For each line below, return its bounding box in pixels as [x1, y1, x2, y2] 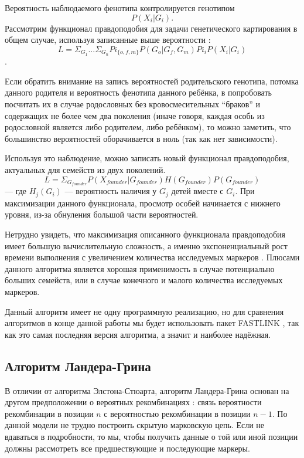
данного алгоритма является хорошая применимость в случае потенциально [5, 262, 275, 274]
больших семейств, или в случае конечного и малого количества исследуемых [5, 274, 283, 286]
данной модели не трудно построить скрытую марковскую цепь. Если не [5, 419, 265, 431]
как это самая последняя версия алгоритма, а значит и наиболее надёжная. [5, 328, 271, 340]
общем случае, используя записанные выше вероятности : [5, 33, 211, 46]
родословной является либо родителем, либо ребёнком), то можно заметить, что [5, 121, 291, 133]
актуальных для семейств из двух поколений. [5, 163, 166, 175]
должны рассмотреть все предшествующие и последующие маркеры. [5, 442, 250, 454]
